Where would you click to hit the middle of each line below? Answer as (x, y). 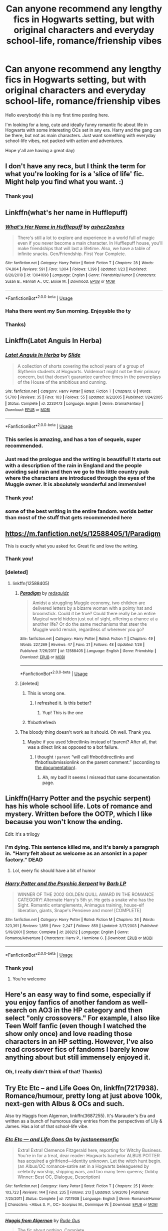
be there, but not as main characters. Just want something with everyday (80, 135)
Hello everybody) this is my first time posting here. (57, 115)
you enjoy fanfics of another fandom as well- (76, 1002)
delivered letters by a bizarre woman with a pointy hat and (92, 608)
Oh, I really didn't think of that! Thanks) (54, 1072)
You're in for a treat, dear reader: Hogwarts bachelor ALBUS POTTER (88, 1156)
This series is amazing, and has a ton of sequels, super (73, 439)
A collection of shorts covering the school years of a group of (81, 366)
